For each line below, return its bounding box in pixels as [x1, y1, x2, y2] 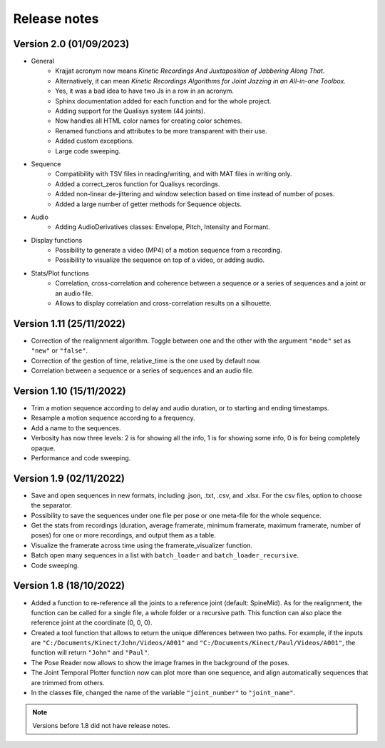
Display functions [31, 236, 83, 244]
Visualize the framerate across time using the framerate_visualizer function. [31, 541, 253, 550]
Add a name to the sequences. [31, 423, 121, 432]
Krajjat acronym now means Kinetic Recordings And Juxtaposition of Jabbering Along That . [55, 66, 325, 75]
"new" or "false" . [31, 346, 88, 355]
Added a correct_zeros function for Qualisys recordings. [55, 179, 220, 188]
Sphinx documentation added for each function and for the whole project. [55, 96, 272, 105]
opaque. [31, 443, 56, 453]
